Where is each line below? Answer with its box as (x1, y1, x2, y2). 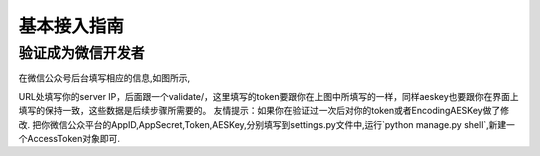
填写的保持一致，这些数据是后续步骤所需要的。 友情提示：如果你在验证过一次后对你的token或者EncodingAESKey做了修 (18, 105, 510, 117)
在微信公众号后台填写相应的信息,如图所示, (18, 72, 191, 84)
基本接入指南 (18, 15, 125, 37)
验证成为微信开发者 (18, 44, 145, 62)
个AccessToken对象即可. (18, 132, 120, 144)
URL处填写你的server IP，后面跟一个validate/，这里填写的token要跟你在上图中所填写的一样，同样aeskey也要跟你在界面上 (18, 90, 519, 102)
